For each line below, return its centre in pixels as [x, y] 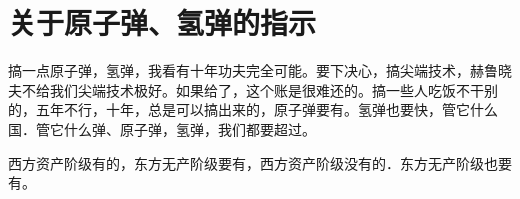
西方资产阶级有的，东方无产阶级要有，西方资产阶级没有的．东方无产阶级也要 [260, 162]
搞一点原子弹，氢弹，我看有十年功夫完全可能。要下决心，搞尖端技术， [239, 70]
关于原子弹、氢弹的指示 [162, 22]
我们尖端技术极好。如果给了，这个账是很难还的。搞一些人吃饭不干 [266, 89]
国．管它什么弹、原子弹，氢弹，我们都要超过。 [162, 128]
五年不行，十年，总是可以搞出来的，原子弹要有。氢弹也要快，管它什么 [266, 109]
